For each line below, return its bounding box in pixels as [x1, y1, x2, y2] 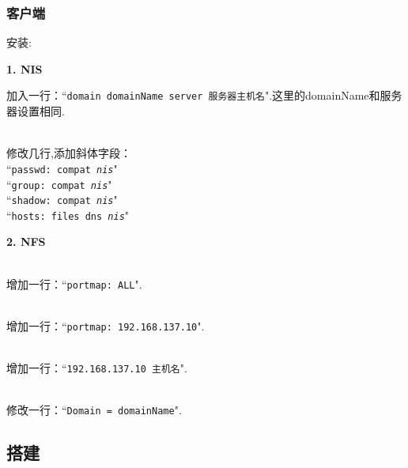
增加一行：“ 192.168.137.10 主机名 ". [6, 360, 187, 376]
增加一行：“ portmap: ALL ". [6, 275, 142, 292]
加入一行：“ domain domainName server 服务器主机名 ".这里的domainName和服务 [6, 87, 402, 104]
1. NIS [6, 60, 43, 77]
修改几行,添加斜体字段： [6, 145, 131, 161]
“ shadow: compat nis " [6, 191, 118, 208]
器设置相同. [6, 103, 65, 119]
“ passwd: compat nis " [6, 160, 118, 176]
